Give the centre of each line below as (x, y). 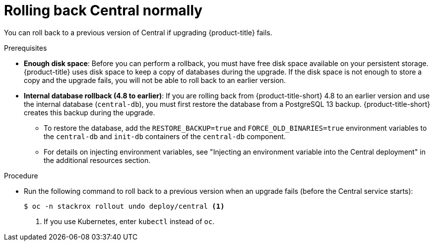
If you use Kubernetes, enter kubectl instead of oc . (129, 221)
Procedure (21, 175)
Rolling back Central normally (103, 10)
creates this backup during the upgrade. (90, 112)
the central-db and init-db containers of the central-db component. (165, 136)
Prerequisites (26, 48)
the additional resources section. (97, 160)
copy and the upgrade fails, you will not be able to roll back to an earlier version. (155, 80)
